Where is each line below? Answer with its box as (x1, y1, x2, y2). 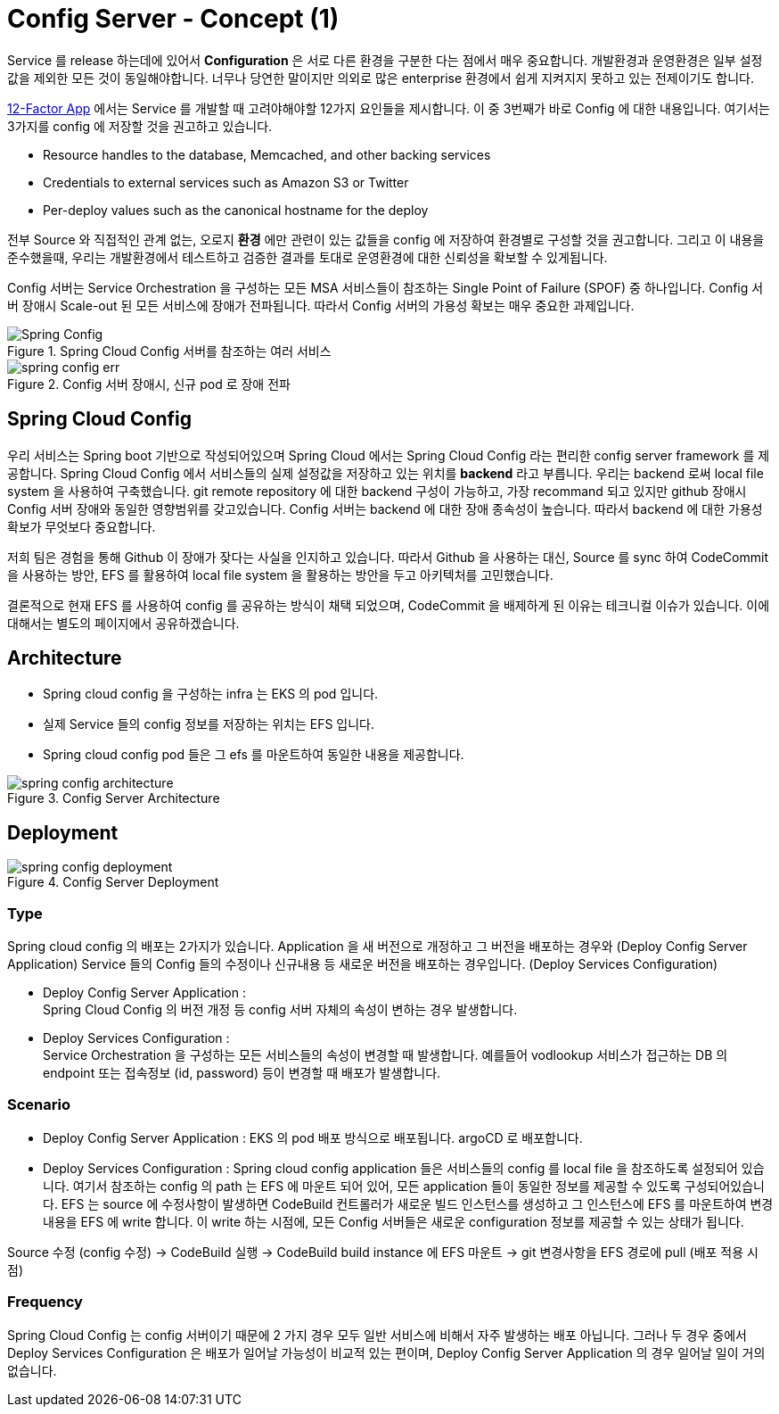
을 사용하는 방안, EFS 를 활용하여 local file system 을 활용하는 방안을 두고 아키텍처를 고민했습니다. (7, 566, 553, 583)
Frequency (7, 1293, 83, 1311)
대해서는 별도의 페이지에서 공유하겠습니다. (7, 615, 240, 631)
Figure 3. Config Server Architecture (7, 790, 220, 806)
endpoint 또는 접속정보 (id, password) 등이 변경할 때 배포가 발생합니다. (43, 1065, 441, 1081)
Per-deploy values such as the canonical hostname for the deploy (43, 202, 429, 218)
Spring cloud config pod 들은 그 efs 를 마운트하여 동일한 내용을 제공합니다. (43, 747, 464, 763)
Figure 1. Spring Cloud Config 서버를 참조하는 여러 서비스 (7, 343, 332, 359)
